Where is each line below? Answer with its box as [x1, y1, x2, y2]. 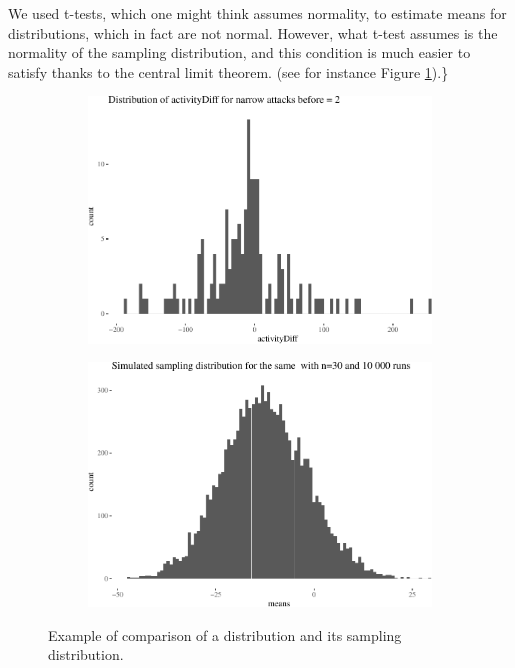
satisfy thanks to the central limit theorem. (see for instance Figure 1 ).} [8, 61, 449, 82]
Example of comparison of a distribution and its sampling [48, 624, 402, 645]
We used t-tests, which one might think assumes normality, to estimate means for [8, 3, 507, 23]
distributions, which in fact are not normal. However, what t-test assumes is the [8, 22, 498, 43]
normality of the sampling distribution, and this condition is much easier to [8, 42, 471, 63]
